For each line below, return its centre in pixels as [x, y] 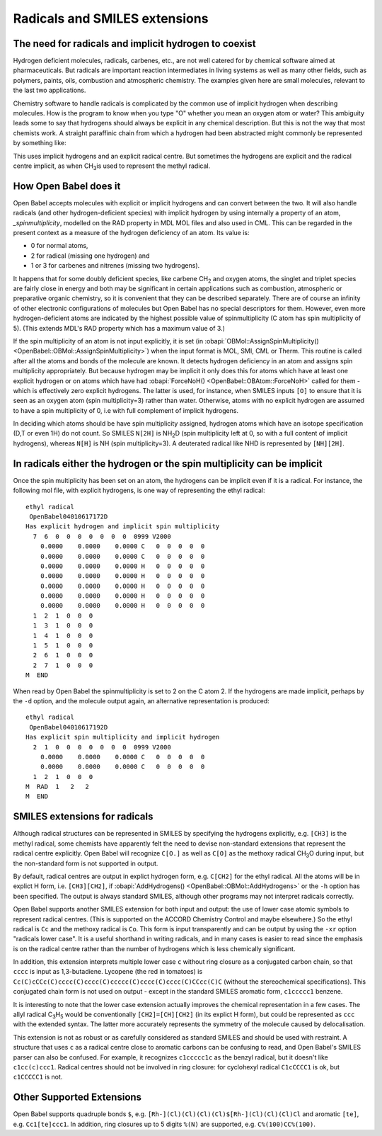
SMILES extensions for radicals [83, 817]
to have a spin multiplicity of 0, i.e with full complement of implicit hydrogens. [126, 410]
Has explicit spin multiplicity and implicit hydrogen [123, 737]
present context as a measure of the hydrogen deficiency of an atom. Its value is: [131, 233]
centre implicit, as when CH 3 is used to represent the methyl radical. [112, 166]
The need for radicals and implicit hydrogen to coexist [134, 44]
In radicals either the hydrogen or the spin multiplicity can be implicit [168, 464]
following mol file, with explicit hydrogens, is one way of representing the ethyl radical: [139, 490]
